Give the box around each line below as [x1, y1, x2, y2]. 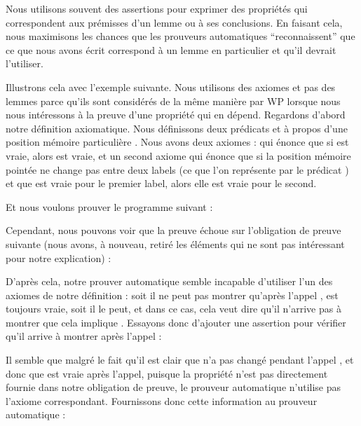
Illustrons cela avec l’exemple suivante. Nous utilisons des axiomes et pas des [6, 79, 336, 94]
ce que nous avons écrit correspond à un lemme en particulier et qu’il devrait [6, 42, 336, 57]
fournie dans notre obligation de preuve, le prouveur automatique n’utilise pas [6, 380, 341, 394]
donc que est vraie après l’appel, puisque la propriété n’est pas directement [6, 366, 328, 380]
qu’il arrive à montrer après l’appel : [6, 329, 162, 343]
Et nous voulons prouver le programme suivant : [6, 199, 213, 214]
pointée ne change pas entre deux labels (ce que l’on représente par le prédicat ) [6, 162, 349, 177]
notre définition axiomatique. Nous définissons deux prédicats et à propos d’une [6, 121, 348, 135]
